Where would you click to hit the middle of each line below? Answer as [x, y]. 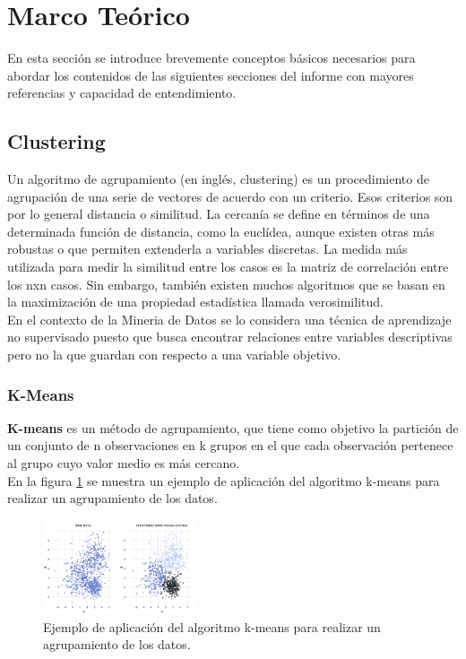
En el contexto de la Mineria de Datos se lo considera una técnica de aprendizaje [229, 319]
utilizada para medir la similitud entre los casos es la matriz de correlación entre [228, 267]
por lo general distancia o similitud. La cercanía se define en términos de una [219, 214]
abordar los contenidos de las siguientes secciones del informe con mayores [211, 75]
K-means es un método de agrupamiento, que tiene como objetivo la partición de [233, 427]
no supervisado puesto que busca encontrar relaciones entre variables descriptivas [230, 337]
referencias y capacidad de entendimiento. [122, 93]
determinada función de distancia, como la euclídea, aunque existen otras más [221, 231]
